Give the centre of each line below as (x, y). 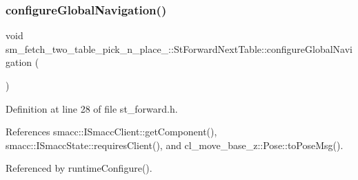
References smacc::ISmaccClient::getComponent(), (111, 132)
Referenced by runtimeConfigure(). (79, 168)
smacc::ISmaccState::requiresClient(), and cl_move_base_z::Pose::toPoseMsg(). (175, 145)
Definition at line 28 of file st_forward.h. (92, 108)
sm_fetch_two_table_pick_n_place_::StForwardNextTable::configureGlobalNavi (179, 48)
